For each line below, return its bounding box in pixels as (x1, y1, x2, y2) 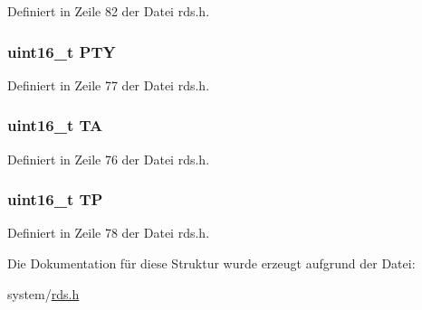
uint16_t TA (7, 114, 103, 136)
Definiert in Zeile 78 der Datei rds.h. (7, 223, 210, 242)
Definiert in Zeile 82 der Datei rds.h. (7, 2, 210, 20)
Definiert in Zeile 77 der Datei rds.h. (7, 75, 210, 94)
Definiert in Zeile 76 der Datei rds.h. (7, 149, 210, 168)
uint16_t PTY (7, 40, 116, 62)
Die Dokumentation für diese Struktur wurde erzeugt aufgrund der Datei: (7, 254, 416, 273)
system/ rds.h (7, 284, 80, 303)
